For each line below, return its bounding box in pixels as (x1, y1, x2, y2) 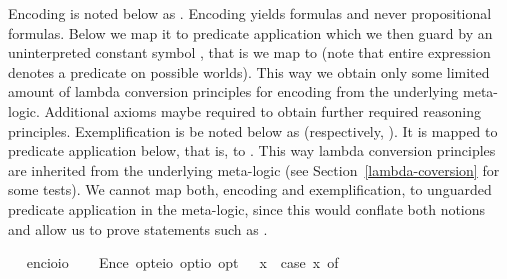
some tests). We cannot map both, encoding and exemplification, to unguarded (8, 179, 492, 200)
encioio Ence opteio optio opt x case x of (26, 252, 339, 273)
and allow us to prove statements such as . (8, 218, 268, 239)
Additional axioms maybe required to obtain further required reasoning (44, 100, 481, 121)
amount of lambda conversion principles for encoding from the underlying (8, 81, 459, 102)
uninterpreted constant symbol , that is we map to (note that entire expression (8, 42, 491, 63)
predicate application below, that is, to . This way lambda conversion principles (8, 140, 496, 161)
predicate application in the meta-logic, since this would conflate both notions (8, 198, 486, 219)
